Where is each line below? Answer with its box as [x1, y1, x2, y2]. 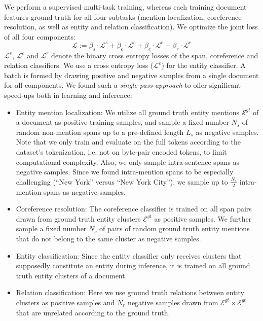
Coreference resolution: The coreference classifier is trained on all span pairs [16, 203, 252, 214]
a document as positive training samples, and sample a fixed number [16, 117, 229, 127]
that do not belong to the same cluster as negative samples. [16, 233, 201, 243]
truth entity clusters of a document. [16, 270, 127, 280]
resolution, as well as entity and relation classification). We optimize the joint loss [4, 21, 258, 32]
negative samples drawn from [128, 297, 218, 307]
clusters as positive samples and [16, 297, 115, 307]
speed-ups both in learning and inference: [4, 90, 132, 100]
